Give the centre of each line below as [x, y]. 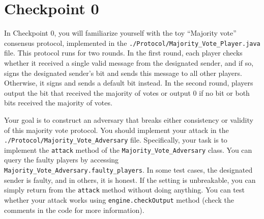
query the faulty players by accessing [62, 160]
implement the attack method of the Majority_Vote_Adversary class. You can [128, 149]
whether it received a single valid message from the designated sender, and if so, [129, 62]
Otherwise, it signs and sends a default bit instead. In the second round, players [129, 83]
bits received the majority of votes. [58, 103]
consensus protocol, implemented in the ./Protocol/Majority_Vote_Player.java [132, 43]
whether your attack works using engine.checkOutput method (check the [119, 199]
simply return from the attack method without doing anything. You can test [124, 190]
